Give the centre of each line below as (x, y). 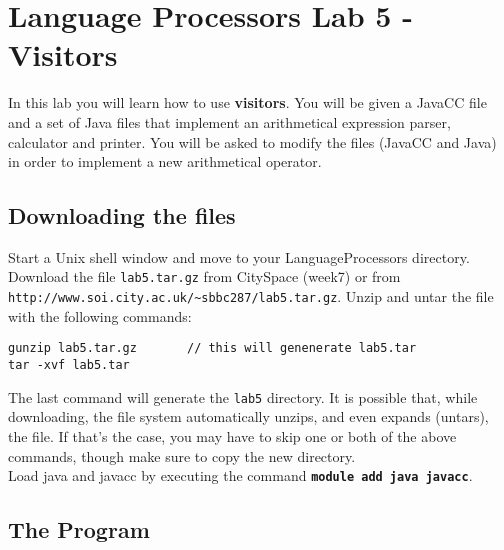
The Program (79, 529)
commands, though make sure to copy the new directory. (182, 455)
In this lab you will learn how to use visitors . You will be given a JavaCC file (247, 102)
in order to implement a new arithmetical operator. (165, 161)
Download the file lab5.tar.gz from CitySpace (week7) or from (204, 276)
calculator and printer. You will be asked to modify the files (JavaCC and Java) (252, 141)
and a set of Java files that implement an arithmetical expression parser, (229, 121)
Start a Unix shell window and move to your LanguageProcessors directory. (239, 256)
